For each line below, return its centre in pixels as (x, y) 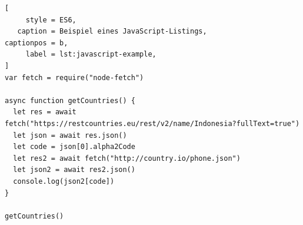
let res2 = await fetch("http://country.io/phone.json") (127, 158)
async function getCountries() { (70, 100)
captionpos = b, (36, 43)
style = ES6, (51, 20)
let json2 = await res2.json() (74, 170)
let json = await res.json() (70, 135)
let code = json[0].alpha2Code (74, 147)
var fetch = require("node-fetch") (74, 77)
